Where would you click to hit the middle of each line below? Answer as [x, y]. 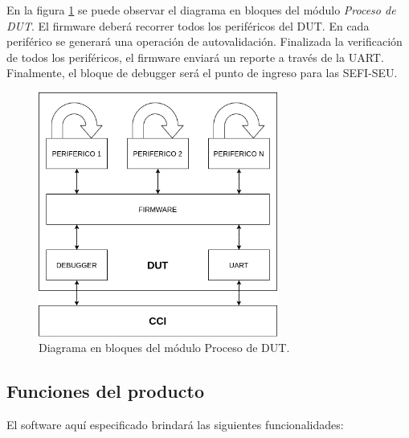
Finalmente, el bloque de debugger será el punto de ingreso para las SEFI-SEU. [202, 73]
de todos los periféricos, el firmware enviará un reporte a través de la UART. [195, 57]
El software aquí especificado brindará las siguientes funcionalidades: [175, 425]
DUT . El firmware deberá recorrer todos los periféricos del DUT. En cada [188, 25]
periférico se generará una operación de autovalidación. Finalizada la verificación [204, 41]
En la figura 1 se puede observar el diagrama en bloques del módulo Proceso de [201, 10]
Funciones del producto [105, 391]
